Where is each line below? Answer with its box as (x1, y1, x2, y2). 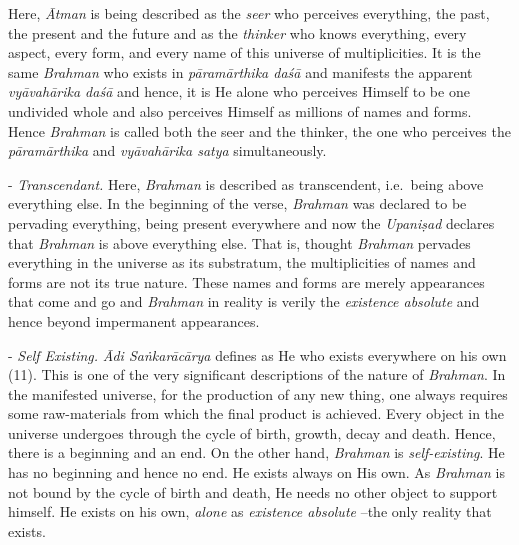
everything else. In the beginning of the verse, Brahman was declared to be (8, 193, 467, 214)
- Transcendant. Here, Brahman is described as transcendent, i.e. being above (8, 173, 484, 194)
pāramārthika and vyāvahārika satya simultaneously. (8, 140, 327, 161)
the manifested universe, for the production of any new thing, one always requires (8, 383, 508, 404)
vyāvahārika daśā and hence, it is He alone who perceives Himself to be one (8, 81, 470, 102)
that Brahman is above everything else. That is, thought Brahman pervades (8, 232, 471, 253)
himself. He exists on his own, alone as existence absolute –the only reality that (8, 501, 492, 522)
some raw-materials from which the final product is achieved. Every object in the (8, 403, 505, 424)
